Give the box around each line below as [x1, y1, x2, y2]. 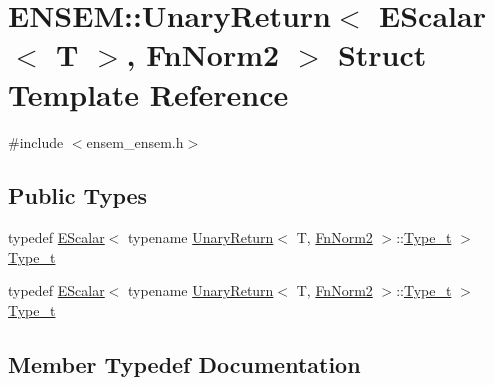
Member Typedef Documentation [8, 349, 361, 380]
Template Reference [8, 73, 289, 114]
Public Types [8, 180, 148, 211]
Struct [337, 34, 427, 75]
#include [8, 131, 64, 152]
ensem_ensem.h [86, 131, 184, 152]
